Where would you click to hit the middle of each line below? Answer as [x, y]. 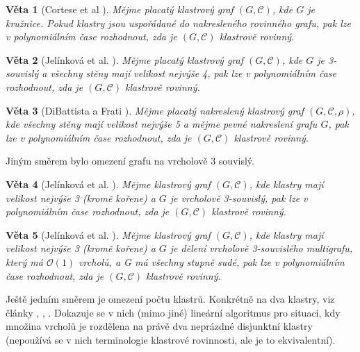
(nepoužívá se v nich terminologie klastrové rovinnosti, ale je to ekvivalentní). [171, 339]
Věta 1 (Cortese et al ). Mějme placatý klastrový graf [120, 9]
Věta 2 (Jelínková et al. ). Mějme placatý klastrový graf [125, 59]
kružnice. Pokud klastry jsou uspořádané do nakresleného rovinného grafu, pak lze [178, 23]
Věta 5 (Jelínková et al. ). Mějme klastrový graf [108, 234]
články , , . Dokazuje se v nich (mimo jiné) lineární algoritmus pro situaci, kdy [173, 312]
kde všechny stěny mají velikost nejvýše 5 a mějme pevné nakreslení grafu [162, 124]
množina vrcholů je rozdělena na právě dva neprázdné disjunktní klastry [159, 326]
